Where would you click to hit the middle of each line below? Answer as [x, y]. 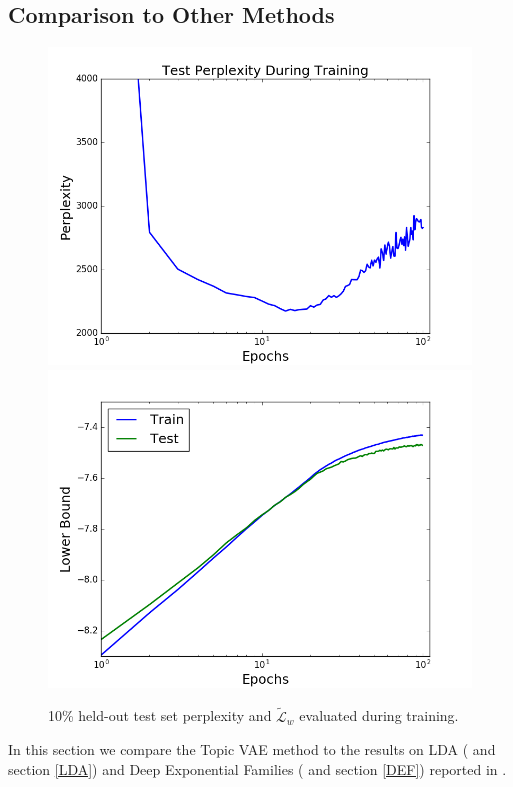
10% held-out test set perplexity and [160, 715]
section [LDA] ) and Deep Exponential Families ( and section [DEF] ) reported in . [257, 768]
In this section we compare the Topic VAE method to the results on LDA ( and [252, 749]
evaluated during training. [379, 715]
